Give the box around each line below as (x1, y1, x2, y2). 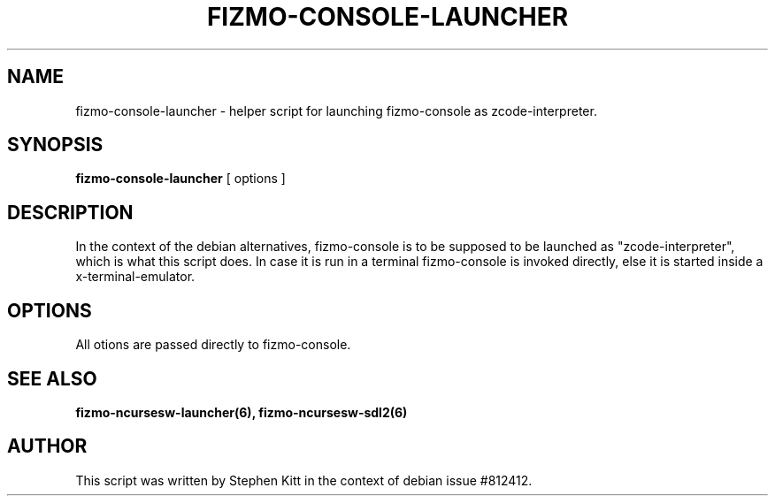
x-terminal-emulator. (75, 269, 196, 285)
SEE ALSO (7, 367, 97, 390)
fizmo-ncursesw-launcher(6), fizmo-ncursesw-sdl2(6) (75, 404, 408, 420)
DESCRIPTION (7, 201, 134, 224)
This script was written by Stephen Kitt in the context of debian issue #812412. (75, 472, 533, 488)
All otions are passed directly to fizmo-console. (75, 337, 351, 353)
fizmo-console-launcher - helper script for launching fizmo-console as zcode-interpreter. (75, 103, 597, 118)
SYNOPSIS (7, 133, 104, 156)
